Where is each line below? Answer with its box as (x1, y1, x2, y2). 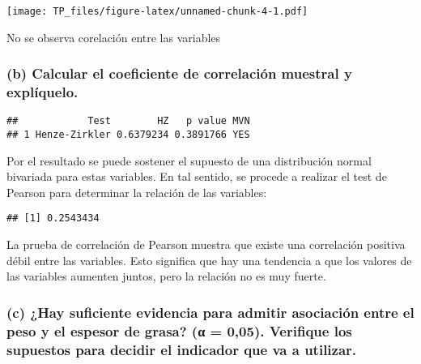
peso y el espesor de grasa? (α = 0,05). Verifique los (6, 320, 352, 340)
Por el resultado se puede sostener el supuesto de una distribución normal (6, 152, 372, 169)
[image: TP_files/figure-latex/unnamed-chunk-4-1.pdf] (6, 6, 308, 17)
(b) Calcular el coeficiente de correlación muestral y (6, 63, 352, 84)
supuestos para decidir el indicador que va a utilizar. (6, 339, 357, 359)
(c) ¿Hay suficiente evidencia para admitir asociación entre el (6, 302, 415, 322)
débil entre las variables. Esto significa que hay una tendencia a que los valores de (6, 251, 412, 268)
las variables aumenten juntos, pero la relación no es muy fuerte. (6, 268, 326, 285)
